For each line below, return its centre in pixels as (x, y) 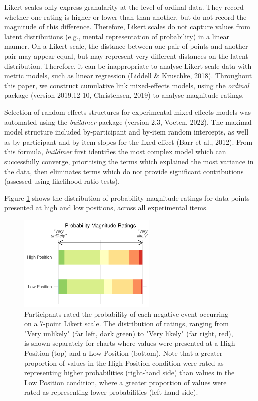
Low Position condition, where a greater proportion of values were (125, 382)
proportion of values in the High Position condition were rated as (124, 363)
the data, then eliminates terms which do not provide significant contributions (124, 171)
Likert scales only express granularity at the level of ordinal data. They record (124, 7)
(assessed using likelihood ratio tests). (62, 181)
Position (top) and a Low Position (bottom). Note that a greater (123, 353)
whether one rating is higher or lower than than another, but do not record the (125, 16)
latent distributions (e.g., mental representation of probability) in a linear (117, 36)
